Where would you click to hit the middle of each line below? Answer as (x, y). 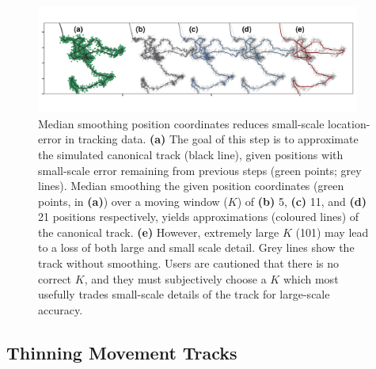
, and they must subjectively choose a (175, 278)
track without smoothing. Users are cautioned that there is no (189, 263)
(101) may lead (332, 232)
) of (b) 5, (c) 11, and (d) (302, 201)
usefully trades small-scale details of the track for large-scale (184, 294)
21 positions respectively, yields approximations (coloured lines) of (199, 217)
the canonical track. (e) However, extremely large (159, 232)
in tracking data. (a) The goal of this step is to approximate (212, 139)
